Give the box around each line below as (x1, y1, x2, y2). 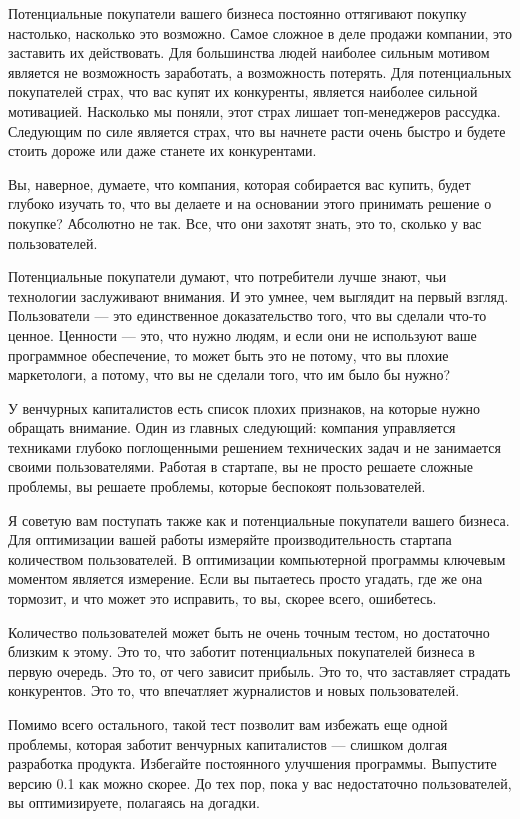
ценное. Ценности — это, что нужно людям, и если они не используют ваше (8, 324, 477, 345)
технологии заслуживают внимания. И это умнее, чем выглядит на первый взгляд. (8, 285, 509, 306)
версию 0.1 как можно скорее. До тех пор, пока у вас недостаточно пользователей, (8, 772, 512, 793)
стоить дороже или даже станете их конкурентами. (8, 140, 317, 161)
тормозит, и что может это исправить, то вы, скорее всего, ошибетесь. (8, 588, 437, 609)
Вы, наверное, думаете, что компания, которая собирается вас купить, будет (8, 173, 471, 194)
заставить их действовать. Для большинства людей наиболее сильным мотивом (8, 42, 490, 63)
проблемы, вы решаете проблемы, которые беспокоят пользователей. (8, 476, 426, 497)
